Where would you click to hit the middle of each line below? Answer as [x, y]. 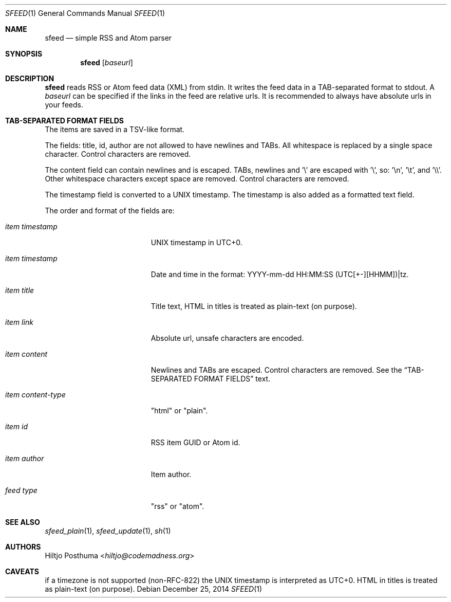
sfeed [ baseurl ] [107, 62]
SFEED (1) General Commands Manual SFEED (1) [85, 13]
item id [17, 426]
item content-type [35, 395]
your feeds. [64, 105]
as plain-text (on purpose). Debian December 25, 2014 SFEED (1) [154, 589]
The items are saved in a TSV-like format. [115, 129]
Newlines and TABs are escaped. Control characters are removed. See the [276, 370]
